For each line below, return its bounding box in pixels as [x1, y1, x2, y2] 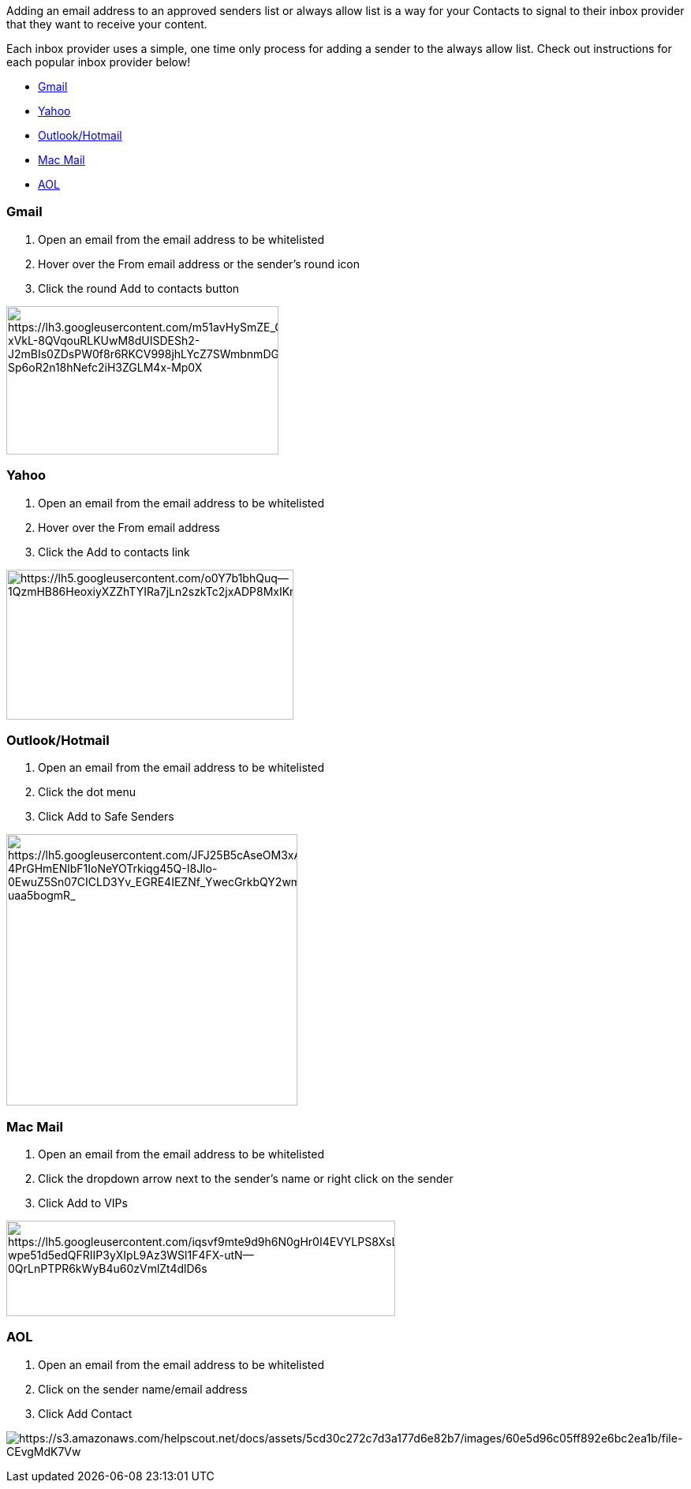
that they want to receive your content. [6, 17, 207, 31]
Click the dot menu [38, 785, 136, 799]
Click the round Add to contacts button [38, 281, 240, 295]
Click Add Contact [38, 1406, 133, 1420]
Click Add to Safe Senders [38, 810, 174, 824]
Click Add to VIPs [38, 1196, 128, 1210]
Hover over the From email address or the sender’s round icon [38, 256, 360, 271]
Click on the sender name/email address [38, 1382, 248, 1396]
